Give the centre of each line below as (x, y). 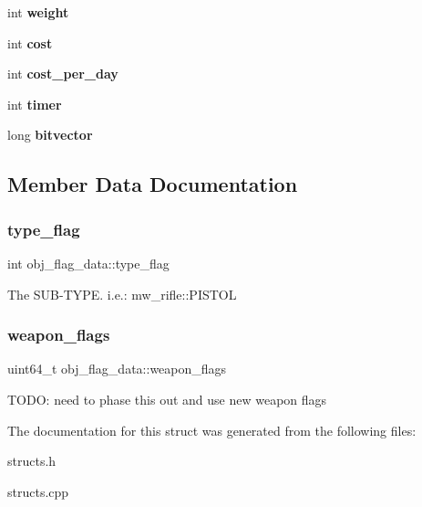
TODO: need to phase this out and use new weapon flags (167, 399)
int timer (35, 104)
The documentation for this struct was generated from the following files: (212, 430)
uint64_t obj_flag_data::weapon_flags (117, 369)
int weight (38, 12)
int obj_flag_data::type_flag (88, 263)
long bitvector (50, 135)
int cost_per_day (63, 74)
